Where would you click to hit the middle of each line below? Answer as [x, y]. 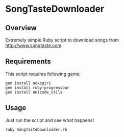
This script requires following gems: [43, 74]
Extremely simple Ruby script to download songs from [62, 40]
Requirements [28, 62]
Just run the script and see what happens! [50, 120]
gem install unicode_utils [34, 92]
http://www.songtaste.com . [34, 45]
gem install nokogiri [28, 83]
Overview [21, 28]
